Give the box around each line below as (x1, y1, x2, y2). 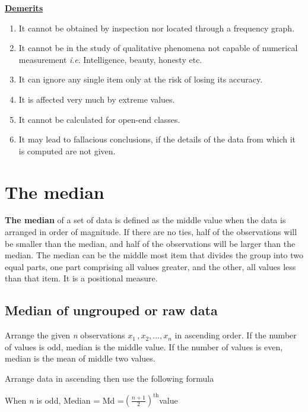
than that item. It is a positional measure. (5, 272, 158, 284)
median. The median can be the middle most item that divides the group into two (5, 249, 304, 261)
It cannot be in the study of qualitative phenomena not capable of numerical (18, 42, 298, 54)
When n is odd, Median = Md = (5, 394, 124, 406)
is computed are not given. (18, 144, 116, 157)
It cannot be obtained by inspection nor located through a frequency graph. (18, 21, 295, 34)
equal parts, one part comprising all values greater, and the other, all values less (5, 260, 296, 272)
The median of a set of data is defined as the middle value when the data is (5, 214, 286, 226)
